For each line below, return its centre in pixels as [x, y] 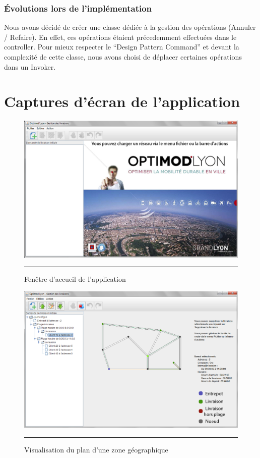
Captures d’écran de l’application [122, 101]
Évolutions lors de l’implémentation [78, 8]
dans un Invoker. [30, 66]
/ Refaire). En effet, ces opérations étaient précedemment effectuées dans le [120, 37]
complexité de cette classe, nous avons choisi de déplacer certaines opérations [123, 57]
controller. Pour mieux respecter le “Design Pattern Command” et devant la [122, 47]
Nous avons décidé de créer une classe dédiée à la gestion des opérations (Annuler [130, 27]
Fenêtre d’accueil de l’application [75, 279]
